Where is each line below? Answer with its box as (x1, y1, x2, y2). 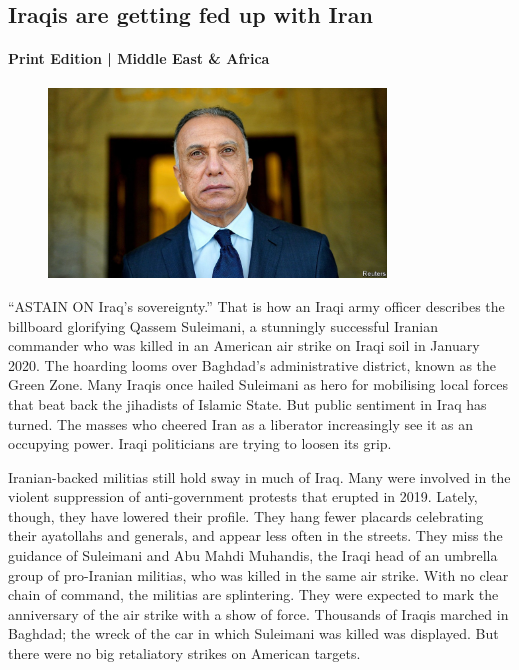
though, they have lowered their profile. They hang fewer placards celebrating (8, 505, 484, 526)
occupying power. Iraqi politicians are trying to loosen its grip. (8, 433, 392, 454)
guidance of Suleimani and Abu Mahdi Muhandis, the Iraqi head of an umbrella (8, 545, 498, 566)
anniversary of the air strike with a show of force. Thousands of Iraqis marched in (8, 603, 509, 624)
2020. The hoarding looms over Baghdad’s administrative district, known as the (8, 354, 497, 375)
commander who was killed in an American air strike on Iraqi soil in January (8, 335, 480, 356)
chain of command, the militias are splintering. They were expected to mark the (8, 584, 499, 605)
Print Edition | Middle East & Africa (8, 48, 270, 69)
